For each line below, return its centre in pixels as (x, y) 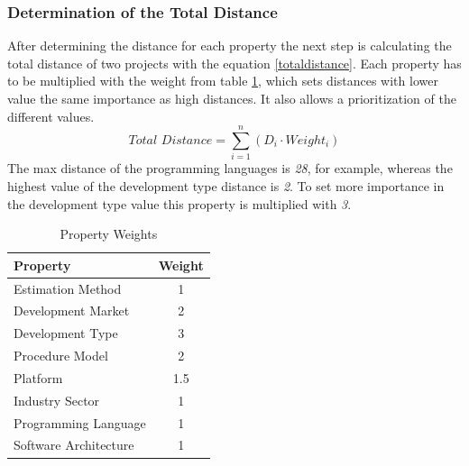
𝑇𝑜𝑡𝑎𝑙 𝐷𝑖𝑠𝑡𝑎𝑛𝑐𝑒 (170, 140)
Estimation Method (68, 288)
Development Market (72, 311)
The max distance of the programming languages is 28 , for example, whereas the (230, 168)
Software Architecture (74, 445)
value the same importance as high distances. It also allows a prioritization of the (232, 98)
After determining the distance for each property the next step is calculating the (230, 46)
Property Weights (109, 234)
